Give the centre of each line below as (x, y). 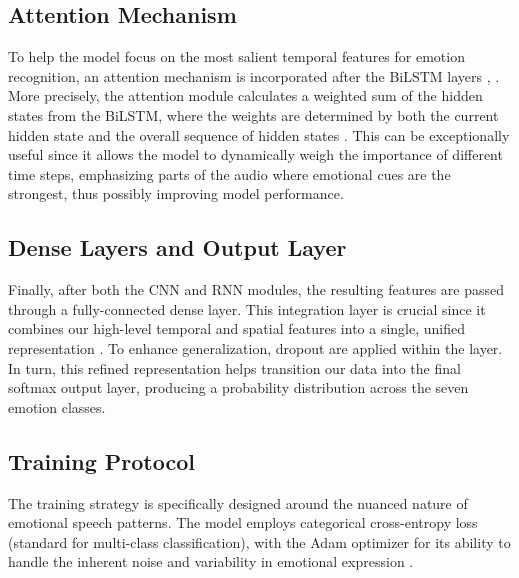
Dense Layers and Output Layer (177, 247)
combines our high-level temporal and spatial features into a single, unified (237, 328)
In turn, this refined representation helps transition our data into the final (234, 367)
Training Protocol (102, 460)
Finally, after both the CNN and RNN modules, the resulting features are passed (256, 289)
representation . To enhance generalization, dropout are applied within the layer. (255, 347)
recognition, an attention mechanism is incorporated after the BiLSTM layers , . (254, 75)
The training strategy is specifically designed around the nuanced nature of (238, 502)
